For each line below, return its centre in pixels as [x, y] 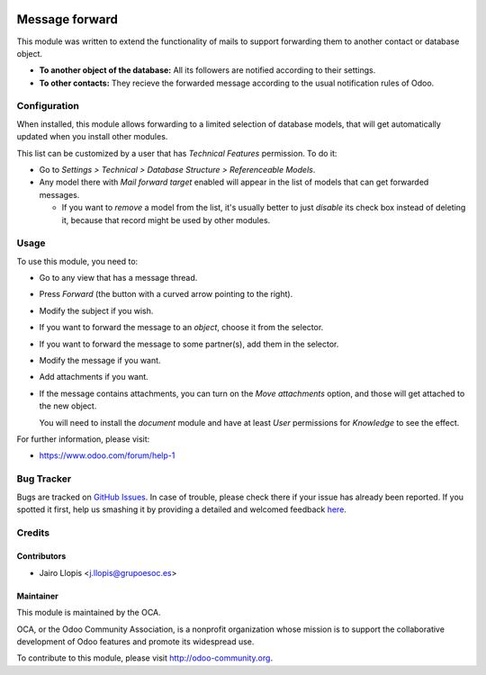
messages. [59, 194]
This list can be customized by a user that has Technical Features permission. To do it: [177, 153]
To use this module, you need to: [77, 261]
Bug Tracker [44, 479]
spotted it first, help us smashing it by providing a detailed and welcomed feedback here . [181, 509]
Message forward [67, 19]
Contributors [41, 556]
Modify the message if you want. [100, 361]
